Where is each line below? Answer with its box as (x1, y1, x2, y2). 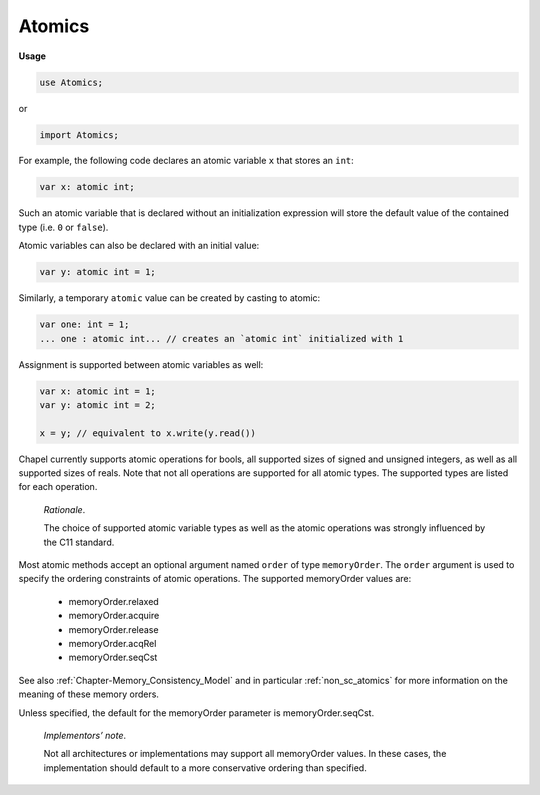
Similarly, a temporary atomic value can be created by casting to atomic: (18, 292, 321, 304)
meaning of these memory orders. (18, 688, 160, 700)
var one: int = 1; (39, 319, 130, 330)
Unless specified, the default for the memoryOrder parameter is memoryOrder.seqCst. (18, 706, 375, 719)
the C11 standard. (43, 536, 115, 548)
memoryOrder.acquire (68, 610, 160, 622)
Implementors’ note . (43, 729, 127, 741)
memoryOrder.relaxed (68, 595, 159, 607)
